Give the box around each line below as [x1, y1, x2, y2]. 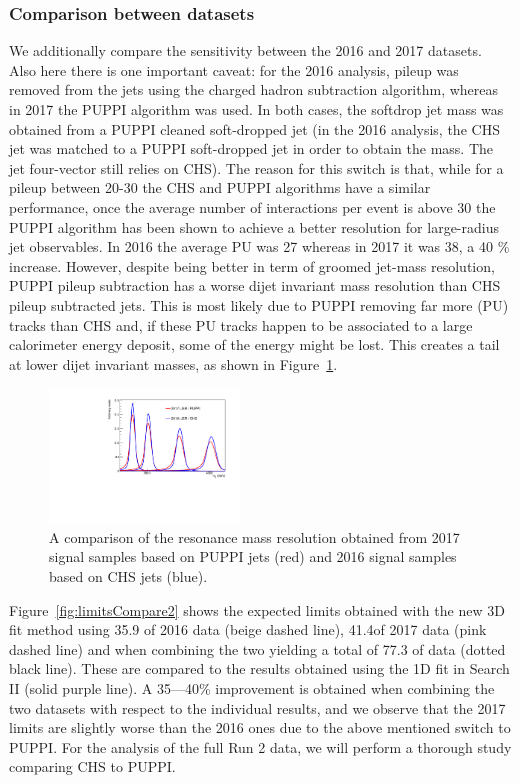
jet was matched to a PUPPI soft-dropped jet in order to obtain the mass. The [9, 138, 493, 159]
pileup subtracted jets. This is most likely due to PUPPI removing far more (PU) [9, 294, 509, 315]
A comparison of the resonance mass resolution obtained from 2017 [49, 526, 460, 547]
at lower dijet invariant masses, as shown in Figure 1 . [9, 353, 338, 374]
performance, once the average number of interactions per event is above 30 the [9, 196, 496, 217]
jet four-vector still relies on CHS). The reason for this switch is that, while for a [9, 157, 504, 178]
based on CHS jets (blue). [49, 565, 208, 586]
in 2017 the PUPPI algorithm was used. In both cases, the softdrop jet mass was [9, 99, 504, 119]
